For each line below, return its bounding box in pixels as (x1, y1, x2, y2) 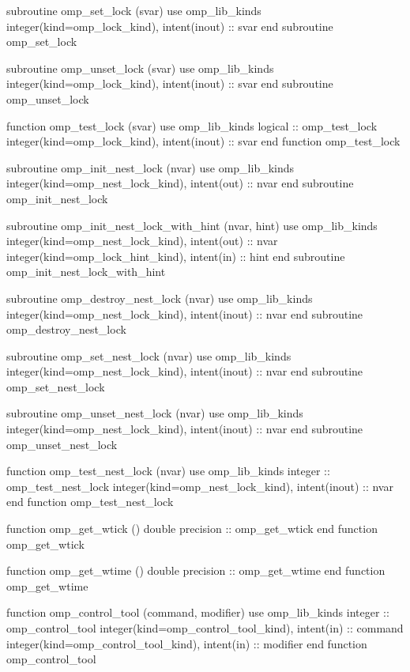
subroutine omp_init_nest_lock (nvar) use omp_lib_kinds (6, 159, 295, 176)
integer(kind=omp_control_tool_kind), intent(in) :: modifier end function (6, 635, 367, 651)
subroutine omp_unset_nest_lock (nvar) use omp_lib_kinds (6, 405, 303, 421)
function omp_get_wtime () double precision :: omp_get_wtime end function (6, 562, 386, 579)
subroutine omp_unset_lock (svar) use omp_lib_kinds (6, 59, 274, 76)
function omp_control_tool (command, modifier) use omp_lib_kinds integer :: (6, 604, 389, 621)
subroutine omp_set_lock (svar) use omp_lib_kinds (6, 2, 261, 18)
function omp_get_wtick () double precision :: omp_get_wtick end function (6, 520, 378, 537)
